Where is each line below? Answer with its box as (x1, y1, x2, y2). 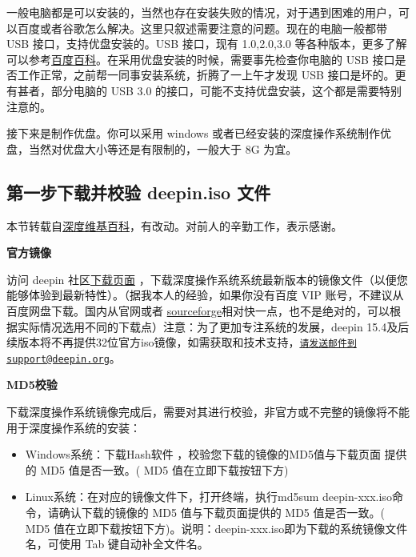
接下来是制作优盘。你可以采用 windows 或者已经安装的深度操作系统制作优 (6, 125, 392, 142)
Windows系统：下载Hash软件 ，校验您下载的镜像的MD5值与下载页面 (25, 446, 381, 463)
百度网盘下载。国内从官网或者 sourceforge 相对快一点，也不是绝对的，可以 (6, 302, 390, 319)
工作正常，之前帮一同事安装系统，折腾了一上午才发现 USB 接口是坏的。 (17, 66, 395, 83)
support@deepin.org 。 (6, 349, 121, 366)
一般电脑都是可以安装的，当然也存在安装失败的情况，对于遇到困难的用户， (6, 4, 398, 20)
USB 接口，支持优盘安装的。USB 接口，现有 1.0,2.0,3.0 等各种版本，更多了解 (6, 35, 407, 52)
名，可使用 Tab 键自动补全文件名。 (25, 535, 209, 552)
